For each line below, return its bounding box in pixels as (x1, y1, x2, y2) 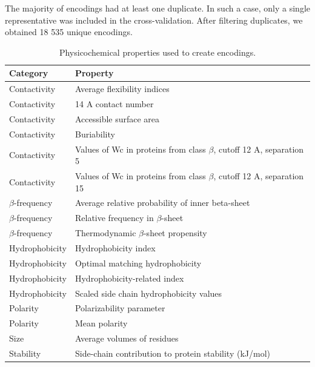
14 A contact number (75, 98, 154, 110)
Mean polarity (75, 317, 128, 329)
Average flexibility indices (75, 82, 170, 95)
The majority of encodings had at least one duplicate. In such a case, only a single (5, 2, 311, 14)
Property (75, 67, 114, 79)
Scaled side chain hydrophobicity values (75, 286, 222, 299)
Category (9, 67, 48, 79)
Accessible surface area (75, 112, 160, 125)
